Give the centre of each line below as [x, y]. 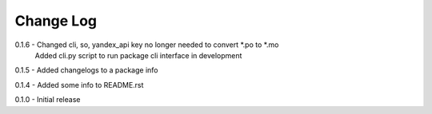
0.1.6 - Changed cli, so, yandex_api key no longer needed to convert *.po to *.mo [147, 45]
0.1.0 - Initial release [48, 100]
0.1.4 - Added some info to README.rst [79, 85]
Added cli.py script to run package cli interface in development [138, 55]
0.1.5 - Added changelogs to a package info [86, 70]
